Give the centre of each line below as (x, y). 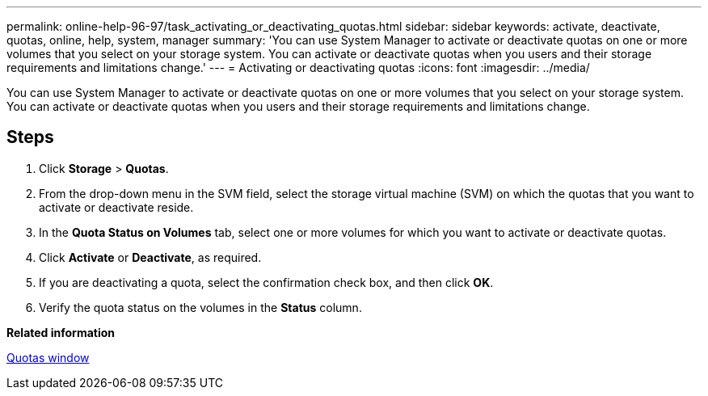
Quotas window (48, 357)
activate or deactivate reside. (116, 207)
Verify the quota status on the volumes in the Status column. (200, 307)
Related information (61, 332)
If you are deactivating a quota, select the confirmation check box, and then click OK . (266, 282)
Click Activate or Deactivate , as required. (150, 257)
